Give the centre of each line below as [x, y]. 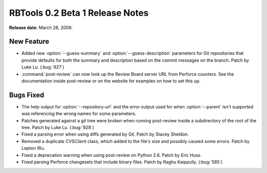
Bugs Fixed [27, 95]
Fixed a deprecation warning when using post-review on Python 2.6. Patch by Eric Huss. [112, 155]
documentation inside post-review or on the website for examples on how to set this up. [111, 81]
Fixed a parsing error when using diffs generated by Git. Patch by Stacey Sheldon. [105, 134]
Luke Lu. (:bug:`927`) [43, 67]
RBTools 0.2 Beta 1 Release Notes [79, 13]
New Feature [29, 42]
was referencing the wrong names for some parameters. [79, 114]
